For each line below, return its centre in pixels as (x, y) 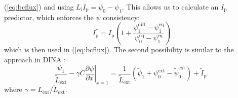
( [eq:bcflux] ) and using (39, 7)
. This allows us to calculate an (170, 7)
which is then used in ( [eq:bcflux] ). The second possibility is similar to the (119, 49)
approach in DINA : (35, 59)
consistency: (122, 17)
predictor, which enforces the (49, 17)
